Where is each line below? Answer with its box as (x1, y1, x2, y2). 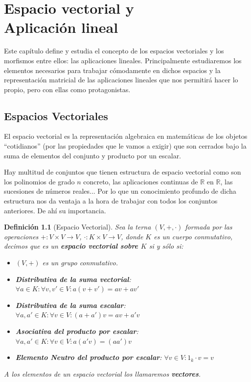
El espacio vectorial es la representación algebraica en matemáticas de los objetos (4, 131, 248, 141)
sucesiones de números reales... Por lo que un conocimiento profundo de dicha (4, 186, 236, 196)
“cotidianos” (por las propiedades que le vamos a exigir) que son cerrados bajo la (4, 141, 247, 151)
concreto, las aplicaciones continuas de (83, 176, 198, 186)
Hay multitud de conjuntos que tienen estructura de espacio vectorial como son (4, 167, 241, 177)
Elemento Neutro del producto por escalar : (15, 352, 162, 362)
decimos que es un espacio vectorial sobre (4, 241, 138, 251)
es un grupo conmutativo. (42, 257, 118, 268)
